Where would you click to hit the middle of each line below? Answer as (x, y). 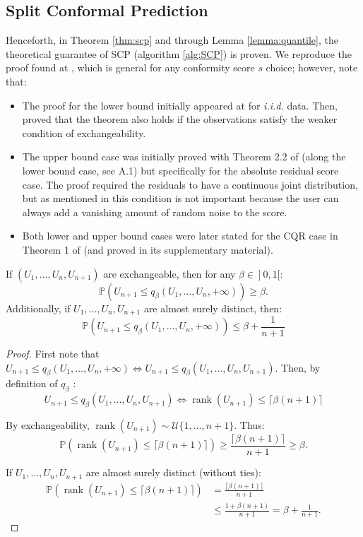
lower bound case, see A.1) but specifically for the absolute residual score (180, 170)
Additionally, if (38, 308)
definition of (32, 383)
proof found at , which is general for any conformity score (130, 67)
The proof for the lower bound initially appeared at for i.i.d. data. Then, (180, 105)
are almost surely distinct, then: (213, 308)
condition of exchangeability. (84, 132)
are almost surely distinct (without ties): (173, 472)
